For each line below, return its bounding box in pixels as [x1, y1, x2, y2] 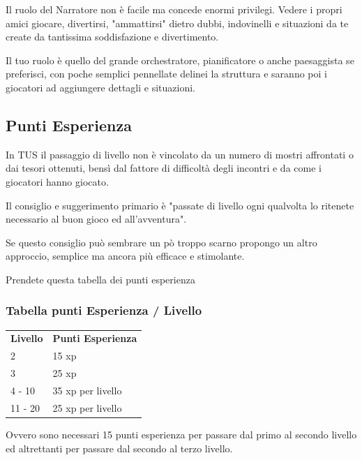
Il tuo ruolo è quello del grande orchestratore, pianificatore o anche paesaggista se [6, 52, 354, 67]
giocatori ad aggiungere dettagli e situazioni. [6, 80, 196, 94]
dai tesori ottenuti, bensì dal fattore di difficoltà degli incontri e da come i [6, 161, 322, 175]
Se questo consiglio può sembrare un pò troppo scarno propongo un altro [6, 235, 317, 249]
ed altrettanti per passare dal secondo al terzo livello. [6, 440, 233, 455]
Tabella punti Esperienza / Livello [6, 302, 202, 319]
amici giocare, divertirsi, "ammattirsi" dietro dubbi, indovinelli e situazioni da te [6, 15, 349, 30]
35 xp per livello [52, 383, 122, 398]
